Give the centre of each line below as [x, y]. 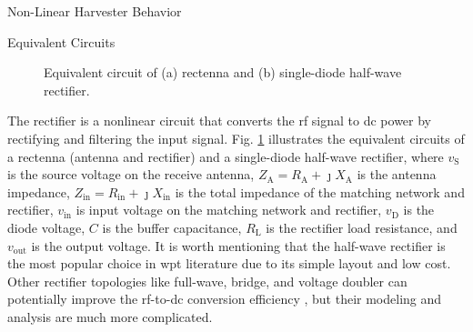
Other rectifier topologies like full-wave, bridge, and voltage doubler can [207, 281]
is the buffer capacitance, [172, 227]
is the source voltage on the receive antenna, [131, 174]
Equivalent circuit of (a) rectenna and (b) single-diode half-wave [223, 72]
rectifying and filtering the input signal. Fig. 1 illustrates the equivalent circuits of [236, 138]
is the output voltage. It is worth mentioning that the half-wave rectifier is [238, 245]
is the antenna [397, 174]
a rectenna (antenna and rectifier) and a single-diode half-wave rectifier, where [226, 156]
